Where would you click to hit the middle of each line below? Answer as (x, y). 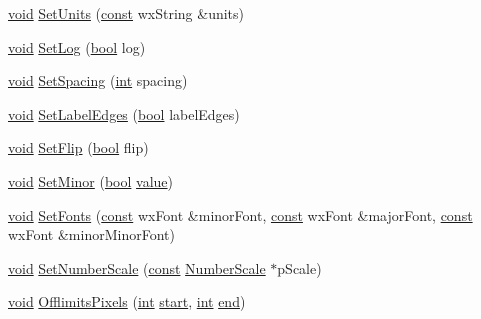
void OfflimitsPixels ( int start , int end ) (127, 301)
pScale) (299, 267)
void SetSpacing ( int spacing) (98, 80)
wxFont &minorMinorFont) (91, 234)
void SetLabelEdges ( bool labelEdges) (124, 113)
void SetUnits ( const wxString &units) (126, 13)
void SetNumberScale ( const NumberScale (137, 267)
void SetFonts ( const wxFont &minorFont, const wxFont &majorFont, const (240, 214)
